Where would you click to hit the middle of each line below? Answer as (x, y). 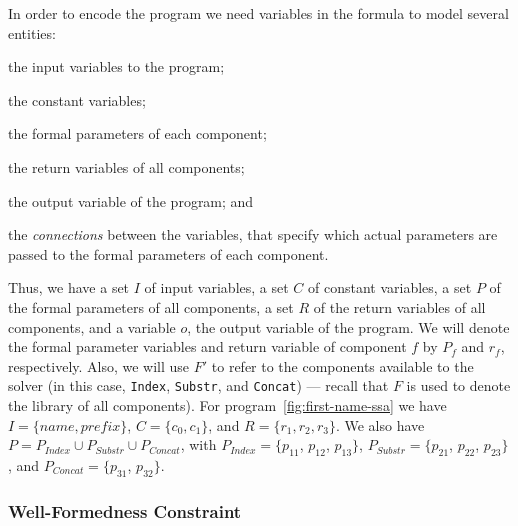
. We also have (380, 424)
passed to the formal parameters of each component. (168, 253)
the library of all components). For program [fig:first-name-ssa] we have (227, 404)
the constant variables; (77, 99)
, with (198, 444)
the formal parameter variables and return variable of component (207, 346)
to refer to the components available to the (342, 365)
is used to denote (458, 385)
